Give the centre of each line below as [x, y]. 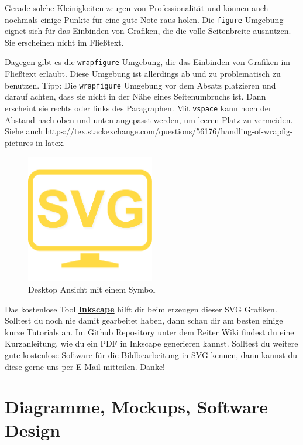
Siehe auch [24, 131]
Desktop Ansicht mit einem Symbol [92, 289]
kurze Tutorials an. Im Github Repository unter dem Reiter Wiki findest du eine [149, 332]
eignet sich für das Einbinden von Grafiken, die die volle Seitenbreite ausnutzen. [148, 31]
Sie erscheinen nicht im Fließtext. [64, 42]
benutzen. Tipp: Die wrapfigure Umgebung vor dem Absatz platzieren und [140, 85]
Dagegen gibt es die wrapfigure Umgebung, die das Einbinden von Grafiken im [148, 62]
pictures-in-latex [34, 142]
